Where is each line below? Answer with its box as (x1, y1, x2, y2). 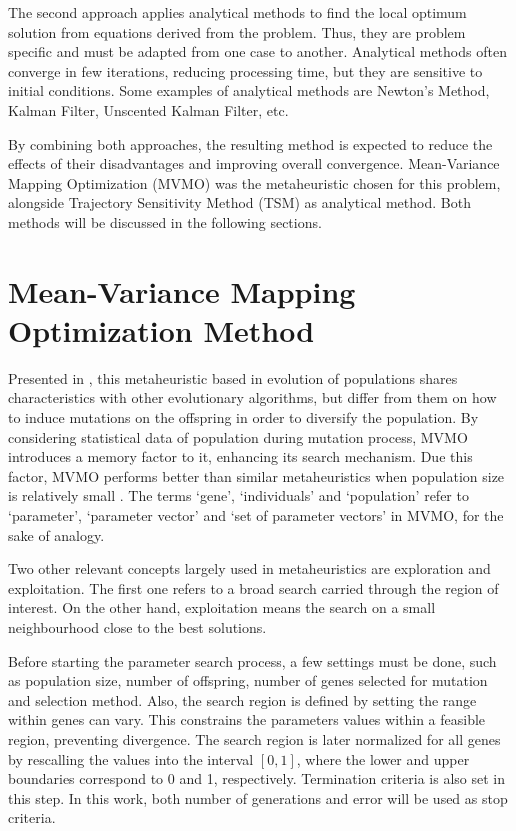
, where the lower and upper (296, 748, 470, 769)
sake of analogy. (8, 524, 105, 545)
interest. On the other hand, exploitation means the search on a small (8, 597, 436, 618)
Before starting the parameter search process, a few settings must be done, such (8, 650, 497, 671)
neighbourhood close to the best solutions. (8, 616, 267, 637)
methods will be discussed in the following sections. (8, 211, 322, 232)
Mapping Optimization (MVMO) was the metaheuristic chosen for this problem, (8, 172, 501, 193)
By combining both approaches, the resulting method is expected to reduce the (8, 133, 493, 154)
